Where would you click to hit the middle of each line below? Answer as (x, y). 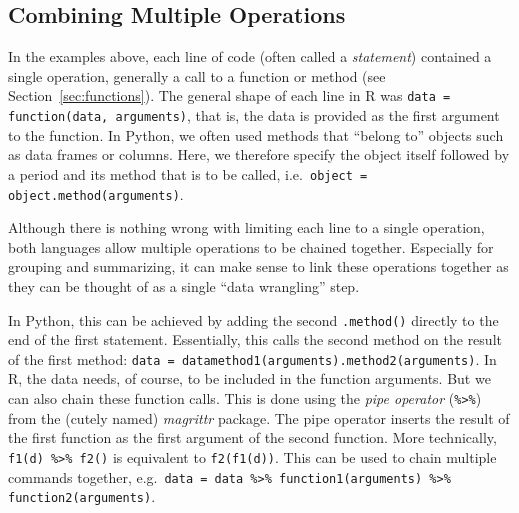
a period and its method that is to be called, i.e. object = (188, 173)
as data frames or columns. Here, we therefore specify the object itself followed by (259, 154)
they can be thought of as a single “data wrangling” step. (184, 285)
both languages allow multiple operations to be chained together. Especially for (251, 246)
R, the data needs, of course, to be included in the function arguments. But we (249, 378)
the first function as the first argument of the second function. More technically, (252, 437)
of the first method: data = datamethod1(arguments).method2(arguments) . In (252, 358)
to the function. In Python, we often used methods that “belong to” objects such (256, 134)
